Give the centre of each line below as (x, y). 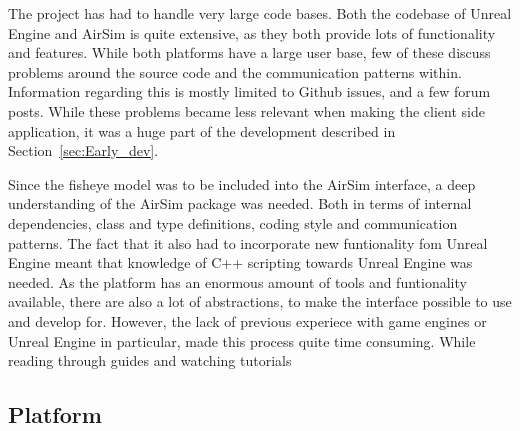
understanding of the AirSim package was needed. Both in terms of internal (240, 203)
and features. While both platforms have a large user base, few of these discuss (249, 52)
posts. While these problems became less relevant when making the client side (246, 110)
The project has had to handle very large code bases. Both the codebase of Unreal (260, 13)
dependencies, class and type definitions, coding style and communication (233, 222)
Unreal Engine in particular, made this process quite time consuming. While (242, 340)
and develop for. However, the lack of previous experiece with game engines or (247, 320)
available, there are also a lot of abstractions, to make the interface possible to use (260, 301)
